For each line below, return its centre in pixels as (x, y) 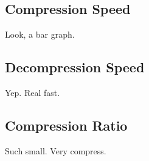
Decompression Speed (75, 67)
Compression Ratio (66, 125)
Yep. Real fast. (33, 92)
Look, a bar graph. (40, 34)
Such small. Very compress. (56, 150)
